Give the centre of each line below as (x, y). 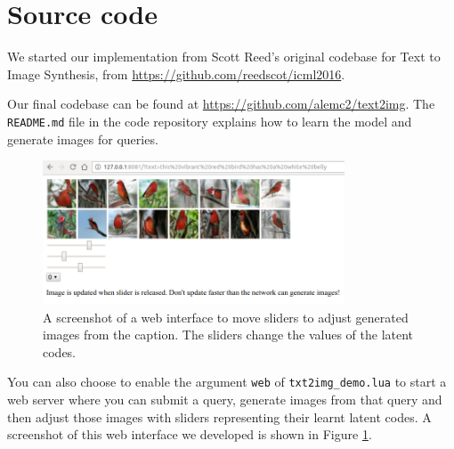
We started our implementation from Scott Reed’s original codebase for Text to (224, 57)
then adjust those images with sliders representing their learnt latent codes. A (219, 416)
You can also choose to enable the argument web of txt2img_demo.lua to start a (227, 382)
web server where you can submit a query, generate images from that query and (225, 399)
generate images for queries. (83, 139)
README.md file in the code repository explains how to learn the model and (210, 121)
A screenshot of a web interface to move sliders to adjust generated (226, 317)
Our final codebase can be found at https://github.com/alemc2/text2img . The (221, 104)
